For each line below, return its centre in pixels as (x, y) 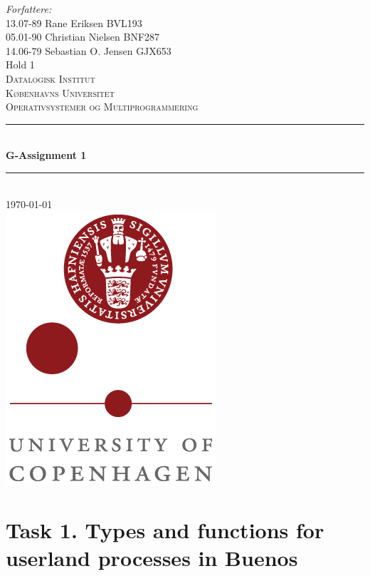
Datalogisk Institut (51, 78)
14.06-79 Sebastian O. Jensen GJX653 (89, 50)
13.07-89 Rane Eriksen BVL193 (74, 22)
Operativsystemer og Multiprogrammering (102, 107)
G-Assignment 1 (46, 155)
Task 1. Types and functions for (165, 529)
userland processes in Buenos (152, 558)
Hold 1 (20, 65)
